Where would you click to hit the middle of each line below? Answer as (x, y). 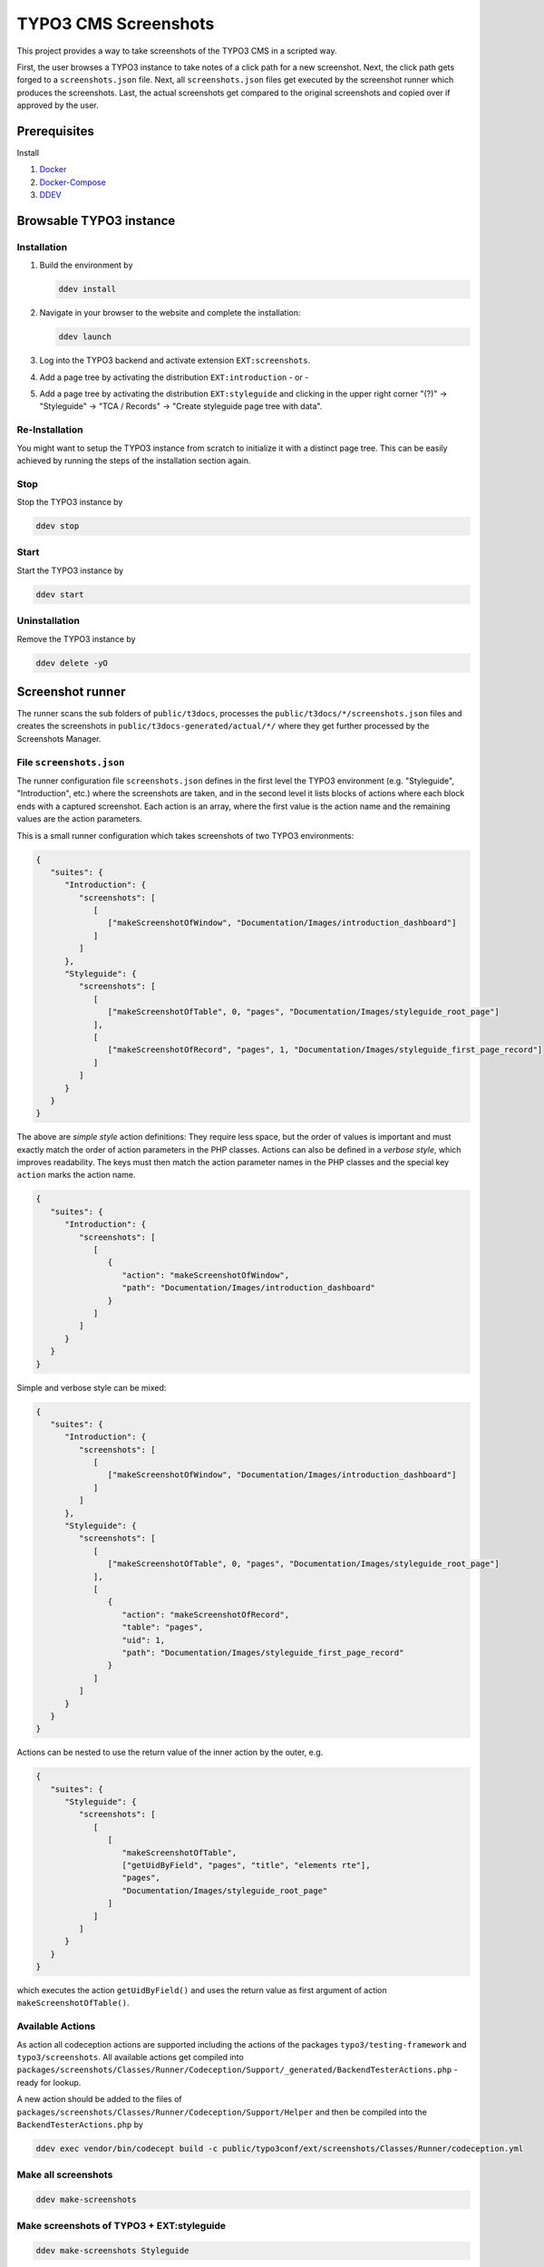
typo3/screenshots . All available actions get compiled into (130, 2058)
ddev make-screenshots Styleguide (112, 2251)
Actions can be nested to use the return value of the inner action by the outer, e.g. (170, 1752)
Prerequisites (55, 131)
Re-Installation (50, 430)
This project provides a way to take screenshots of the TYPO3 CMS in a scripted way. (177, 51)
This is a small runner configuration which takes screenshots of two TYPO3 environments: (185, 835)
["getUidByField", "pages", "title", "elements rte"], (246, 1865)
